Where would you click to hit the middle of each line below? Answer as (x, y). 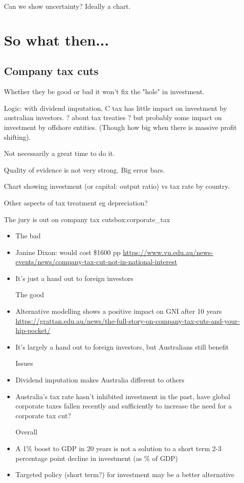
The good (30, 294)
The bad (28, 236)
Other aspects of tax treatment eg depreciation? (76, 202)
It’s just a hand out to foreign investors (74, 278)
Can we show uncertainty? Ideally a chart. (67, 6)
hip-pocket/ (33, 330)
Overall (26, 432)
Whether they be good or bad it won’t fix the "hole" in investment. (104, 91)
